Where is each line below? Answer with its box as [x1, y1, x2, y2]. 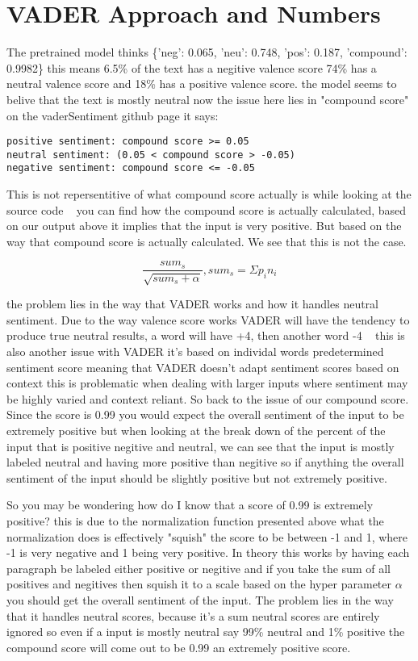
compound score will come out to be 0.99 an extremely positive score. [6, 638, 351, 655]
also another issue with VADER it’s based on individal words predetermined [6, 343, 384, 360]
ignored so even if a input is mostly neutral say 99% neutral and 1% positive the [6, 623, 405, 640]
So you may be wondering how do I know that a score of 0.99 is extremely [6, 496, 374, 513]
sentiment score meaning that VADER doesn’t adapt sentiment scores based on [6, 358, 399, 375]
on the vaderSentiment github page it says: [6, 107, 219, 123]
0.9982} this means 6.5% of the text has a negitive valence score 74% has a [6, 59, 377, 76]
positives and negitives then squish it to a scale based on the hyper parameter [6, 575, 392, 592]
